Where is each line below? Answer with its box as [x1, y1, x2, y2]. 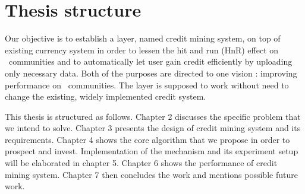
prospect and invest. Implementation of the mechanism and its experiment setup [5, 145, 298, 157]
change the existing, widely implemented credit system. [5, 90, 206, 103]
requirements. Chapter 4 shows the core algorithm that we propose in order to [5, 133, 290, 145]
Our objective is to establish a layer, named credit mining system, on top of [5, 32, 281, 44]
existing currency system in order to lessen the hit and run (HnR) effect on [5, 43, 279, 56]
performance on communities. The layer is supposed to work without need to [5, 78, 289, 91]
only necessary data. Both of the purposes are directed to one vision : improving [5, 66, 297, 79]
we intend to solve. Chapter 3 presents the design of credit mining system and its [5, 122, 301, 134]
